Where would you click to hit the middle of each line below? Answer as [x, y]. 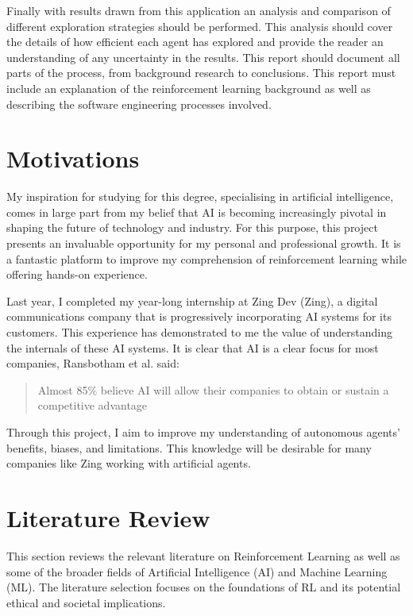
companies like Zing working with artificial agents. [129, 463]
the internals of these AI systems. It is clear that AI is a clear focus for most [193, 347]
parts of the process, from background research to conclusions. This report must [201, 73]
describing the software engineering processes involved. [139, 104]
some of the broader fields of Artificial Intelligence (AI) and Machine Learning [197, 571]
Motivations [73, 158]
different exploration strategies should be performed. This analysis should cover [200, 26]
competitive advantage [93, 405]
